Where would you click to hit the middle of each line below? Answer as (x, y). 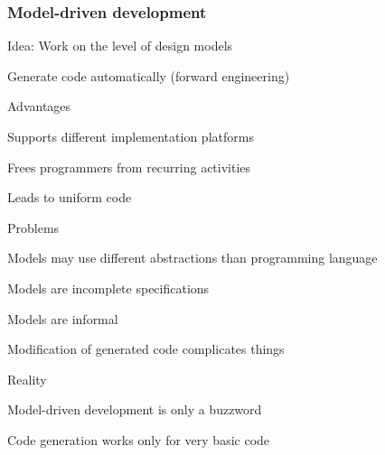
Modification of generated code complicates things (146, 349)
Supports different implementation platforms (131, 136)
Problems (33, 227)
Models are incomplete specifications (108, 288)
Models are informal (63, 318)
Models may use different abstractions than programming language (192, 258)
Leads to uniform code (70, 197)
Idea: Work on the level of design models (120, 46)
